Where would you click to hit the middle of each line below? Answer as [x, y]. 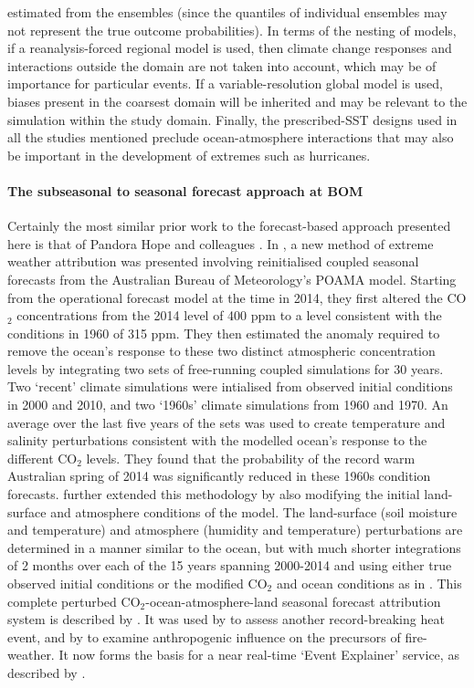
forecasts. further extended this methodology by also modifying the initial [214, 494]
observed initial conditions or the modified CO [137, 584]
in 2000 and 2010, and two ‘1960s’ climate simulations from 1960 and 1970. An [228, 405]
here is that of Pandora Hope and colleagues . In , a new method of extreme [221, 243]
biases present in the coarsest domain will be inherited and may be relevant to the [237, 101]
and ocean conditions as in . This [369, 584]
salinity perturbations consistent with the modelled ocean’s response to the [217, 440]
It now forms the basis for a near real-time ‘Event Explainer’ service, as [259, 655]
